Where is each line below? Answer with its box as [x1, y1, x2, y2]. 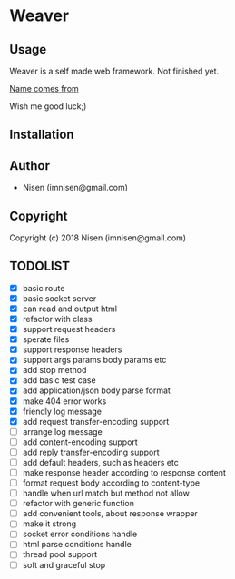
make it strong [22, 518, 77, 529]
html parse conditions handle [22, 539, 132, 550]
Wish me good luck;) [9, 101, 87, 112]
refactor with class [22, 314, 93, 325]
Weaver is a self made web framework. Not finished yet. [9, 65, 220, 76]
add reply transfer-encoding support [22, 447, 161, 457]
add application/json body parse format [22, 385, 171, 396]
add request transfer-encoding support [22, 416, 170, 427]
